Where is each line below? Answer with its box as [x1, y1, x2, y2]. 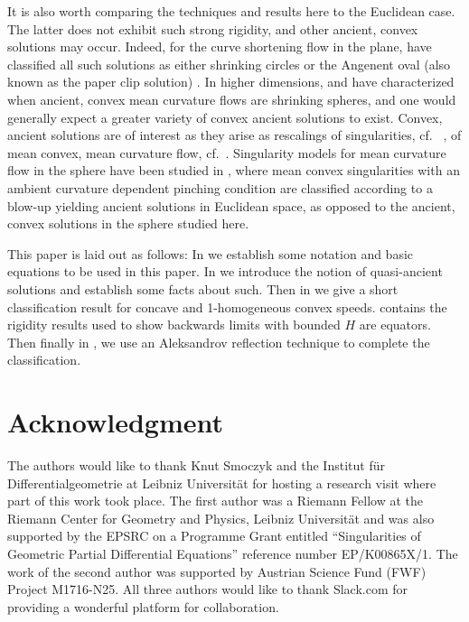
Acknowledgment [7, 404, 223, 441]
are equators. [359, 315, 431, 334]
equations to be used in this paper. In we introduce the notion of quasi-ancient [7, 262, 443, 281]
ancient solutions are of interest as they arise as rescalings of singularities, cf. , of [7, 125, 462, 144]
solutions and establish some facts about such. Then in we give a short [7, 279, 399, 298]
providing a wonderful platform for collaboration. [7, 597, 279, 616]
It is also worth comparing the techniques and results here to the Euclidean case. [7, 2, 455, 20]
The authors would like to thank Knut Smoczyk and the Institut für [7, 456, 385, 474]
